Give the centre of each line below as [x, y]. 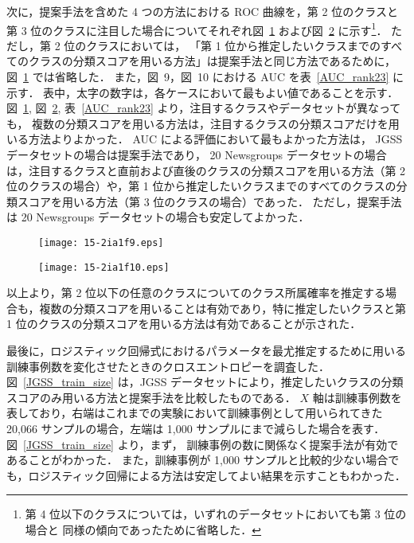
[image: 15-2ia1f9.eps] [101, 242]
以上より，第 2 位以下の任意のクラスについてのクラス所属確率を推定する [196, 293]
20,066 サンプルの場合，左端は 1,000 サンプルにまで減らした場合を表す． [196, 429]
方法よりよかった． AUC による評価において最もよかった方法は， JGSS [215, 139]
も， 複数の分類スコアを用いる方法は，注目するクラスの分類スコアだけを [197, 123]
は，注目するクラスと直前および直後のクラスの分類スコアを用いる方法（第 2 [206, 170]
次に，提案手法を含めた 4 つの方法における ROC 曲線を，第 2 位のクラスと [202, 11]
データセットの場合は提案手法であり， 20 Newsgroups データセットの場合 [197, 154]
